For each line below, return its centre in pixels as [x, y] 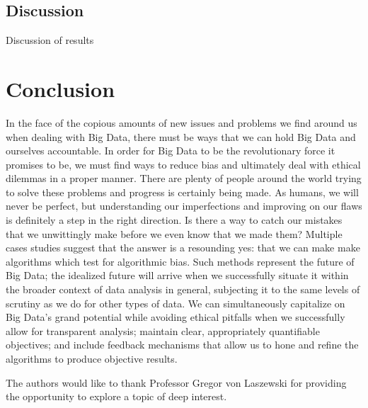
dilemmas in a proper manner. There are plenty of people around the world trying [184, 178]
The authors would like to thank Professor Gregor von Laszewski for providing [176, 382]
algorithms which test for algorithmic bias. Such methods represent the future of [180, 261]
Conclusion [61, 88]
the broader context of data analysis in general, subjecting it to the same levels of [183, 289]
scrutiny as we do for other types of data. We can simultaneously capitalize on [176, 303]
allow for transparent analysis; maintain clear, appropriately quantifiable [163, 330]
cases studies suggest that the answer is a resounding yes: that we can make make [183, 248]
